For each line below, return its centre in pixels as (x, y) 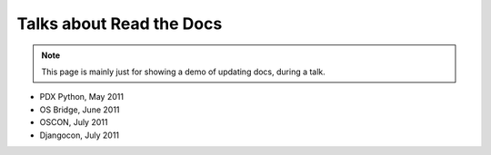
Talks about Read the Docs (120, 24)
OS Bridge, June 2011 (80, 110)
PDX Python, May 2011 (82, 97)
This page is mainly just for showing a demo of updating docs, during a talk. (184, 72)
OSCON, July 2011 (74, 122)
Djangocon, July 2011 (80, 135)
